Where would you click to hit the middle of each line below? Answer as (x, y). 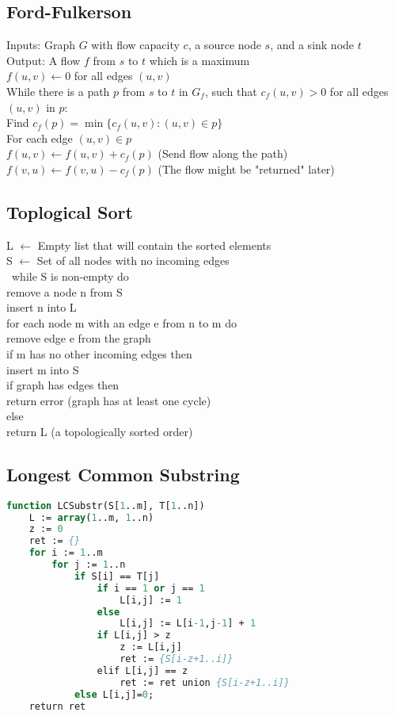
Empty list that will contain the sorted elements (154, 245)
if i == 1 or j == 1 (151, 588)
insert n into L (42, 307)
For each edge (40, 138)
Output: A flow (44, 60)
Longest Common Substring (123, 474)
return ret (57, 706)
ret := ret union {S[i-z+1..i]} (205, 682)
